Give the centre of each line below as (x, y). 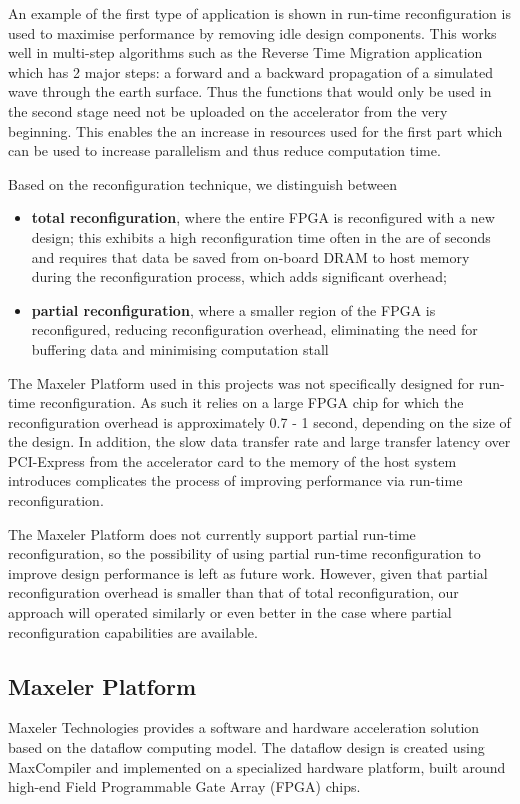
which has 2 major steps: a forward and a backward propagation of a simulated (251, 71)
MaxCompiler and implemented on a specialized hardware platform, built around (257, 766)
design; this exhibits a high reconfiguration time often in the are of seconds (261, 236)
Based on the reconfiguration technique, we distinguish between (203, 183)
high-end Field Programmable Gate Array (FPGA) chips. (184, 786)
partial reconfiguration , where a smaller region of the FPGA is (233, 309)
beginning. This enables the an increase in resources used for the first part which (255, 130)
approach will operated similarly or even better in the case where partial (230, 612)
